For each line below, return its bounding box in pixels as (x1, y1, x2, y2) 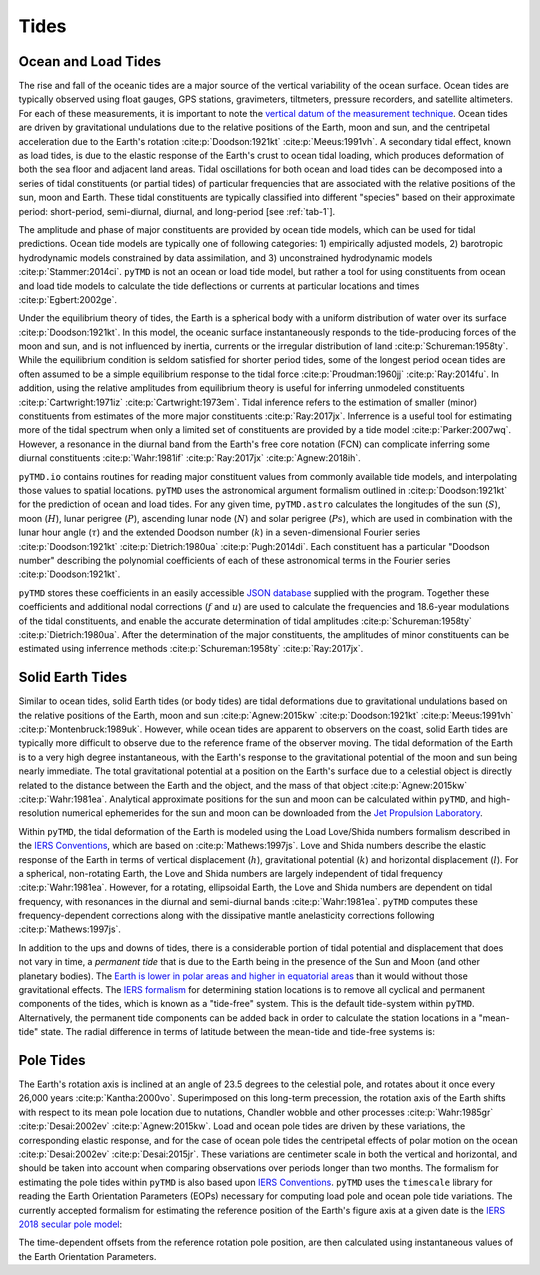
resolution (18, 807, 60, 819)
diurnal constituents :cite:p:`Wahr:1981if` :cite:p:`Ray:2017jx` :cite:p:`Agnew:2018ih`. (18, 452, 361, 464)
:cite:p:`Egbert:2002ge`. (18, 293, 118, 305)
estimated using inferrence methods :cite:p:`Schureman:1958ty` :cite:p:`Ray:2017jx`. (18, 643, 364, 655)
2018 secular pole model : (18, 1218, 123, 1230)
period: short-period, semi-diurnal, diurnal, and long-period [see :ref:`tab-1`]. (18, 205, 336, 217)
